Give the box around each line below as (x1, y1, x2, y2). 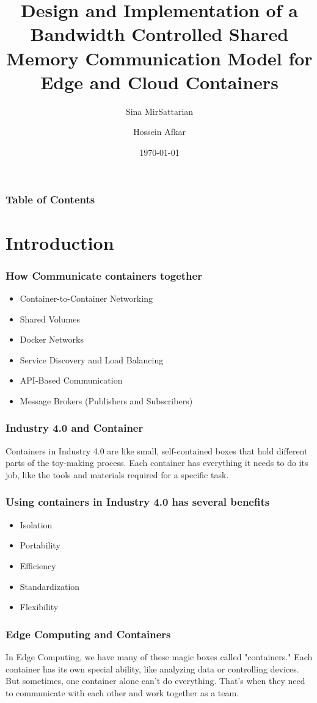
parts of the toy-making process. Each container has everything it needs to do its (5, 456, 308, 469)
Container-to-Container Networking (20, 291, 153, 304)
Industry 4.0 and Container (5, 420, 144, 435)
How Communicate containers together (5, 268, 202, 283)
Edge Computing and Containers (5, 626, 171, 641)
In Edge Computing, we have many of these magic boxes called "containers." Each (5, 650, 313, 663)
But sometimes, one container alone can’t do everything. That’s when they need (5, 674, 305, 687)
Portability (20, 539, 60, 552)
